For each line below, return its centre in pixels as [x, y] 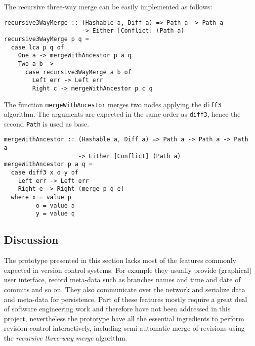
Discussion [31, 239]
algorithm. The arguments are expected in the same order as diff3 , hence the [122, 114]
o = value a [55, 205]
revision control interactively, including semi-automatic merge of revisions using [125, 328]
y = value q [55, 214]
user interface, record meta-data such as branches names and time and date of [122, 280]
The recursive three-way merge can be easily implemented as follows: [108, 6]
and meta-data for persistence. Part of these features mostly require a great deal [126, 299]
